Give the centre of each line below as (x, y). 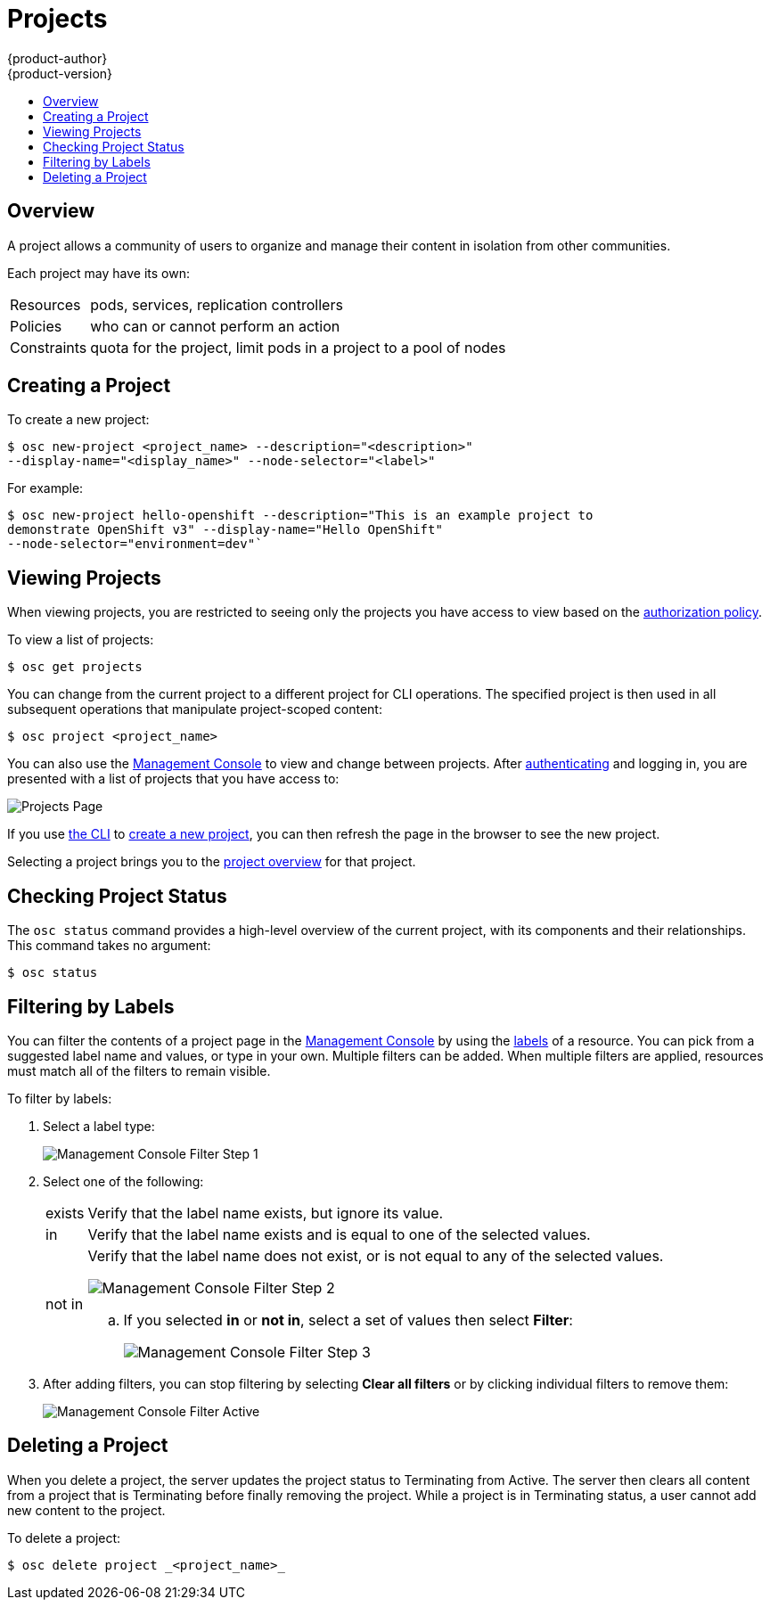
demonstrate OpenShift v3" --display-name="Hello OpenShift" (225, 530)
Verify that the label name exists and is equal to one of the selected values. (339, 1234)
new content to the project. (86, 1510)
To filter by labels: (60, 1098)
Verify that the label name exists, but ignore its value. (266, 1213)
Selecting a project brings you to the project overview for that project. (212, 862)
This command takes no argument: (109, 946)
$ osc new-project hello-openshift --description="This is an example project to (300, 516)
